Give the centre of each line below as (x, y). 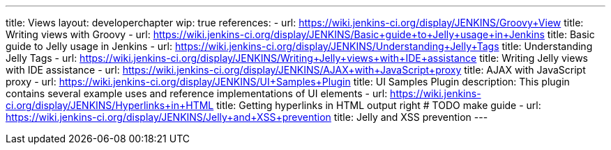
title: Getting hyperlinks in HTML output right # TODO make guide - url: (379, 105)
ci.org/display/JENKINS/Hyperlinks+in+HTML (110, 105)
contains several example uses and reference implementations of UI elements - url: (197, 93)
